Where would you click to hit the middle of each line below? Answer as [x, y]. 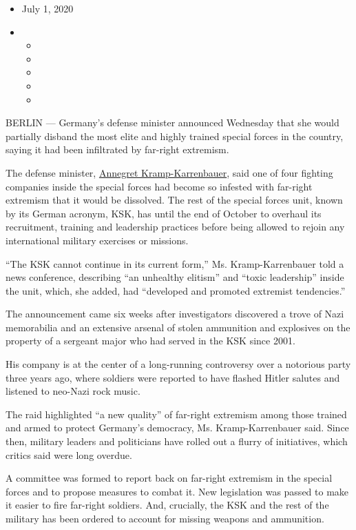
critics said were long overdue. [69, 454]
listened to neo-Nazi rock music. [73, 391]
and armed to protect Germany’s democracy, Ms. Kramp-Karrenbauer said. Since [177, 428]
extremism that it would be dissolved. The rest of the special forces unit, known [174, 200]
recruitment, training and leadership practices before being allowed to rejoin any [175, 227]
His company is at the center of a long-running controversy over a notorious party [178, 364]
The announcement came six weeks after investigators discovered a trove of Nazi [175, 314]
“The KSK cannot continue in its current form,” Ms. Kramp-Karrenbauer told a [175, 263]
